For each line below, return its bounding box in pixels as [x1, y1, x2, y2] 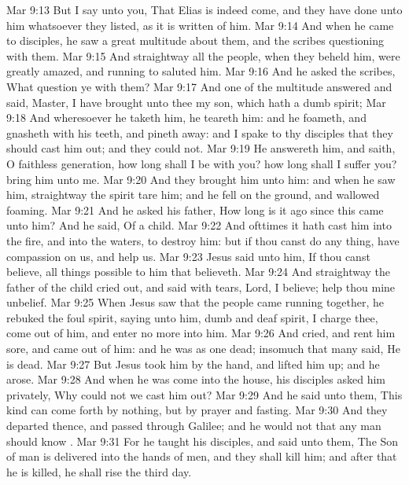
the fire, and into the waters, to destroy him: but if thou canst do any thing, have [6, 232, 400, 248]
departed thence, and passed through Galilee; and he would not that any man [6, 417, 381, 434]
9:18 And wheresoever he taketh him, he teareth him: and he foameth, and [6, 109, 367, 126]
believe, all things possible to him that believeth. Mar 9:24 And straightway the [6, 263, 391, 280]
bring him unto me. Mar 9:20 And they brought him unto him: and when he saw [6, 171, 396, 187]
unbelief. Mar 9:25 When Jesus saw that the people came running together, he [6, 294, 385, 310]
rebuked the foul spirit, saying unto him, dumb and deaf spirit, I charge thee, [6, 309, 378, 325]
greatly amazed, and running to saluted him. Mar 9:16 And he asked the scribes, [6, 63, 396, 79]
